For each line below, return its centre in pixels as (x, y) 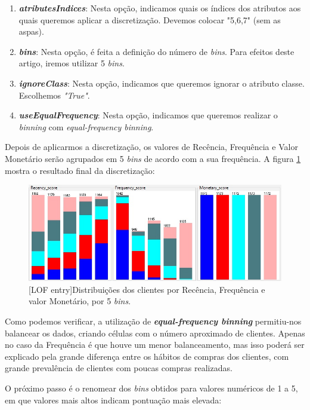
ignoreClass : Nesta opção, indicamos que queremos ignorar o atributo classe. (162, 83)
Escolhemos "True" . (54, 95)
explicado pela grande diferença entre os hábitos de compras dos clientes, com (147, 356)
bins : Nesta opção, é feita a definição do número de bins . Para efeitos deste (156, 51)
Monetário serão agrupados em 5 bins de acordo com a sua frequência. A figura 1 (153, 158)
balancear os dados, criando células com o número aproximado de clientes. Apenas (155, 333)
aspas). (31, 31)
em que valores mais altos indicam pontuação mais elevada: (113, 400)
